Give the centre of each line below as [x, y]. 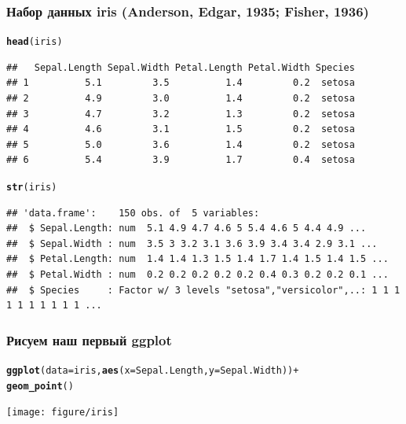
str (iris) [32, 188]
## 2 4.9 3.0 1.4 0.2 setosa [181, 99]
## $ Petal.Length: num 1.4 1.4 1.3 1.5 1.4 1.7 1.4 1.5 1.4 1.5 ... [198, 259]
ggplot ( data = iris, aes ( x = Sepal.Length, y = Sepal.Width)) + [153, 371]
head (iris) [35, 42]
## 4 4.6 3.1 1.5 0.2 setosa [181, 129]
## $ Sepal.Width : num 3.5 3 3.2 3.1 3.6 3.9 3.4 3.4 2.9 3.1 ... [192, 243]
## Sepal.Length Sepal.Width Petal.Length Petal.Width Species [181, 67]
